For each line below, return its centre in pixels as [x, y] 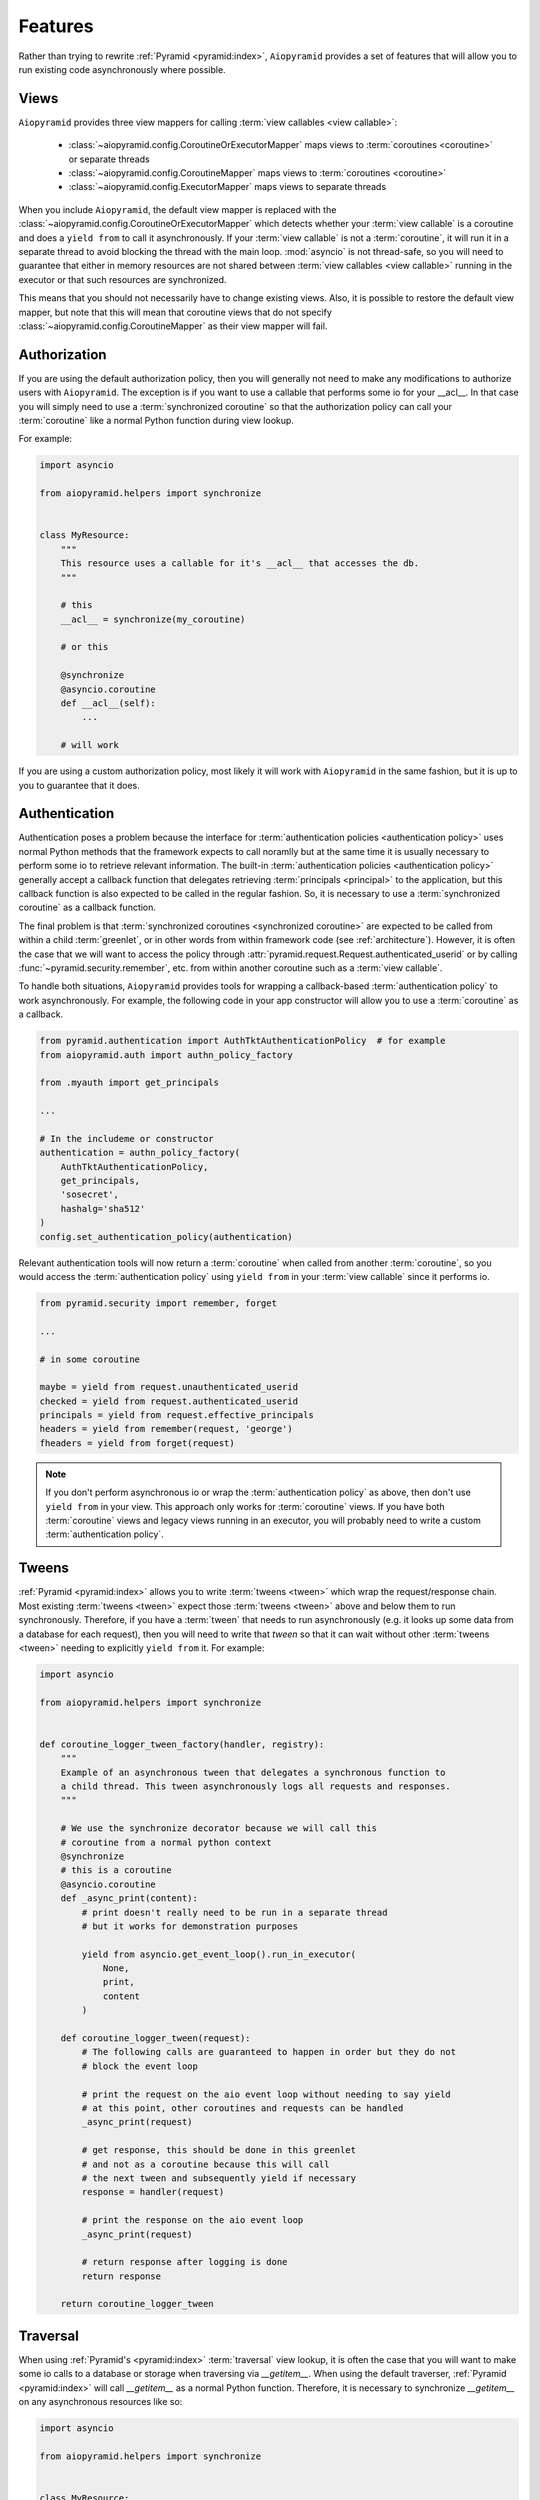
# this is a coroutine [116, 1870]
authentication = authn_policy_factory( [139, 1153]
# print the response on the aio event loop [192, 2220]
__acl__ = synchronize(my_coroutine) [153, 619]
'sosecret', [90, 1194]
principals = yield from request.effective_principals [176, 1415]
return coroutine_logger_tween [137, 2304]
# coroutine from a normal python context [166, 1842]
